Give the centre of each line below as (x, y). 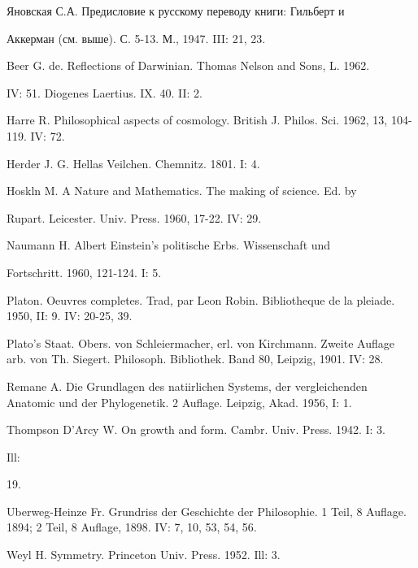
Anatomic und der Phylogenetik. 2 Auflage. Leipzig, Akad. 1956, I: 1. (179, 402)
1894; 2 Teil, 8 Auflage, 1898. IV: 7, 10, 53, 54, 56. (132, 527)
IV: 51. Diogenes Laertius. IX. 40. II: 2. (104, 92)
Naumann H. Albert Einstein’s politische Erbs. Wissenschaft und (169, 245)
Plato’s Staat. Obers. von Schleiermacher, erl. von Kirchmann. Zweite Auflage (200, 343)
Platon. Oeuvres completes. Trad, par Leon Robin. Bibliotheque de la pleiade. (201, 299)
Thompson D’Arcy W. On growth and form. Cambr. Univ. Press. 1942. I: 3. (196, 429)
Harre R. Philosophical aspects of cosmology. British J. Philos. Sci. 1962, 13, (197, 120)
